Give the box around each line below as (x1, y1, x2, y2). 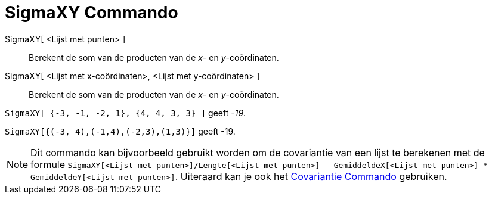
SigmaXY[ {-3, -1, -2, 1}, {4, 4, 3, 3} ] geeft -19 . (5, 107, 246, 118)
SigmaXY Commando (5, 2, 178, 23)
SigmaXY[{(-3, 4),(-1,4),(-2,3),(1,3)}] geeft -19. (5, 126, 236, 136)
